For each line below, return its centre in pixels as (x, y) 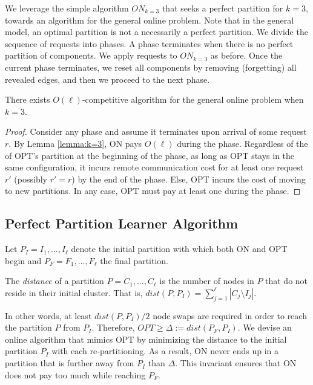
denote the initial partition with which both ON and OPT (179, 249)
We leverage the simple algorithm (67, 8)
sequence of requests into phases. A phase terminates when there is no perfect (149, 43)
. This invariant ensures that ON (236, 363)
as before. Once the (246, 55)
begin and (23, 260)
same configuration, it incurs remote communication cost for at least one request (154, 167)
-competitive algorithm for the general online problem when (193, 99)
